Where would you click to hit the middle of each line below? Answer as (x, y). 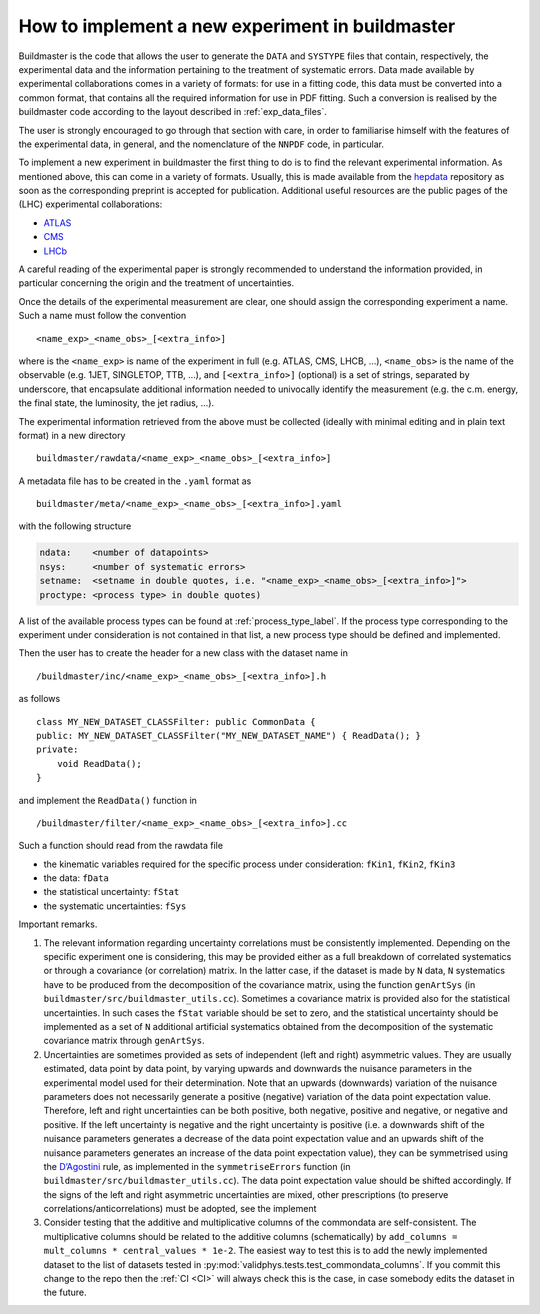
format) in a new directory (72, 435)
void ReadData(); (99, 763)
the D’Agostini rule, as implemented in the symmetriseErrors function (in (197, 1166)
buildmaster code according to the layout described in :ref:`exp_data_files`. (172, 112)
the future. (65, 1292)
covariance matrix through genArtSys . (124, 1041)
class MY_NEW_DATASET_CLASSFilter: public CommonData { (176, 721)
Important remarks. (58, 924)
